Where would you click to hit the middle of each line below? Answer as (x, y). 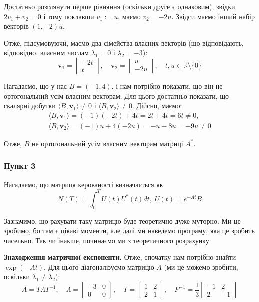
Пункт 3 (20, 165)
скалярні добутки (30, 106)
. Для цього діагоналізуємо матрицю (99, 266)
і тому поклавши (69, 16)
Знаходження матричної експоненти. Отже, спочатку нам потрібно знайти (120, 257)
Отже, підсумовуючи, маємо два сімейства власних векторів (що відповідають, (124, 43)
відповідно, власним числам (46, 53)
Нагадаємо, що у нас (36, 86)
